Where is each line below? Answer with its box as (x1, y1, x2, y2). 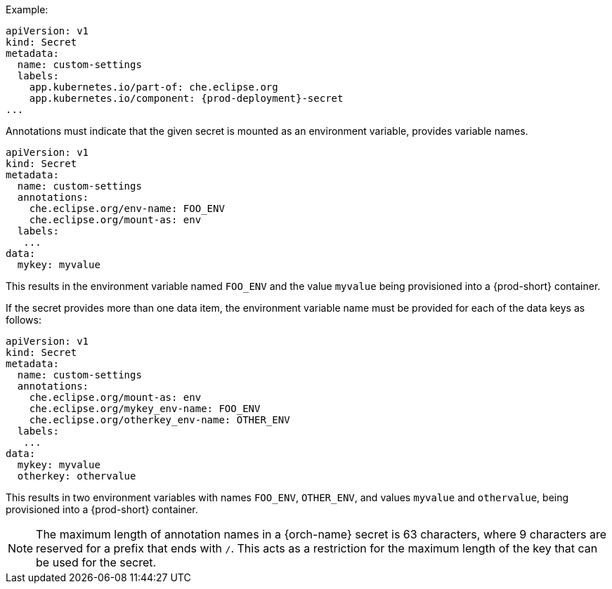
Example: (6, 4, 48, 15)
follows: (6, 314, 41, 326)
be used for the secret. (36, 555, 157, 569)
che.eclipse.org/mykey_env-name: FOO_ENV (29, 403, 261, 414)
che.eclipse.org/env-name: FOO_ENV (29, 203, 225, 214)
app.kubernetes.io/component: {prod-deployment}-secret (29, 93, 344, 104)
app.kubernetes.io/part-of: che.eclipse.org (29, 81, 278, 93)
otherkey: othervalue (17, 470, 136, 482)
